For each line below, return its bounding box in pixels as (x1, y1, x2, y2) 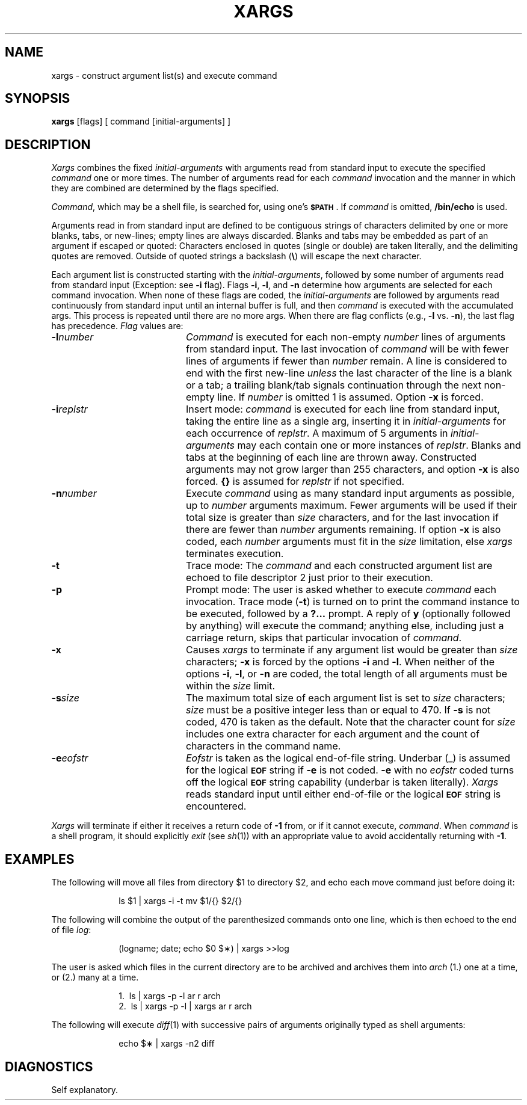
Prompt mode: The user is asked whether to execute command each (185, 583, 496, 596)
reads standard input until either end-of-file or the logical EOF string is (185, 788, 501, 801)
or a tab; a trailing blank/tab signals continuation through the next (185, 379, 482, 392)
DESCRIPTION (5, 137, 91, 152)
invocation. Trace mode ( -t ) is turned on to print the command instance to (185, 596, 520, 608)
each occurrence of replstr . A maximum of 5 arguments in (185, 427, 448, 440)
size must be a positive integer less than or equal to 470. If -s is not (185, 704, 491, 716)
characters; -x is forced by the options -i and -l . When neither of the (185, 656, 495, 668)
